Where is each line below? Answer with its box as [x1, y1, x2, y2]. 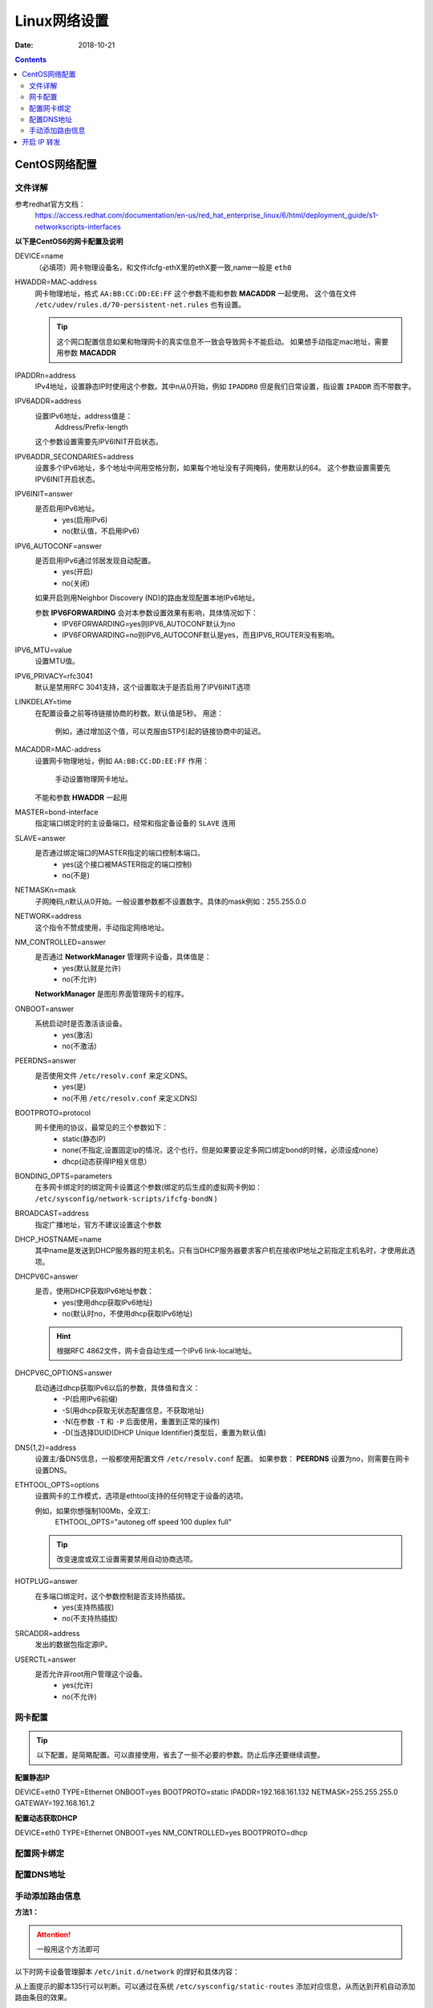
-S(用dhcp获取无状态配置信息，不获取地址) [62, 1406, 204, 1415]
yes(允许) [62, 1680, 94, 1690]
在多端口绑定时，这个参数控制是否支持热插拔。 [34, 1591, 190, 1601]
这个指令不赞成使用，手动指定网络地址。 [34, 922, 168, 932]
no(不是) [62, 870, 90, 880]
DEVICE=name [14, 251, 64, 261]
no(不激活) [62, 1041, 97, 1051]
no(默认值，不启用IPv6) [62, 526, 140, 536]
